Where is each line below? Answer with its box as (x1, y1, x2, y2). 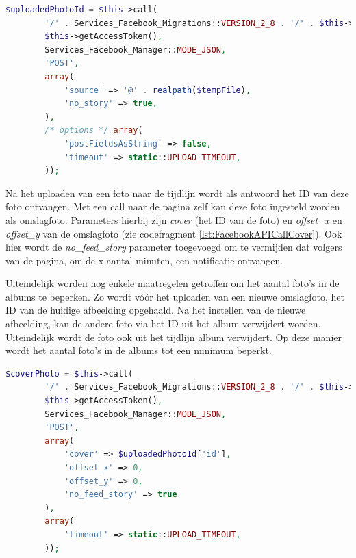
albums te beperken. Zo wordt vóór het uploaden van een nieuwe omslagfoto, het (5, 289, 344, 303)
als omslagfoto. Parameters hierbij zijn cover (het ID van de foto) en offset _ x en (5, 212, 342, 227)
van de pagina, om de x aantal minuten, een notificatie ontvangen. (5, 253, 283, 267)
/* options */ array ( (44, 125, 143, 136)
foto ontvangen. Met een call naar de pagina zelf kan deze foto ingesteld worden (5, 199, 340, 214)
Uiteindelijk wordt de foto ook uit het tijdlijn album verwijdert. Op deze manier (5, 329, 342, 344)
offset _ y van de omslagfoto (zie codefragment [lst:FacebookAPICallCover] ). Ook (5, 226, 342, 240)
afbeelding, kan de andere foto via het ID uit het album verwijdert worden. (5, 316, 321, 331)
